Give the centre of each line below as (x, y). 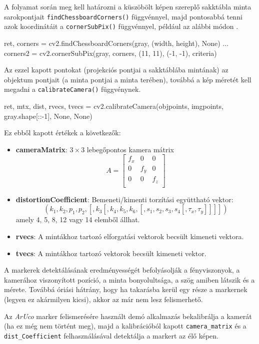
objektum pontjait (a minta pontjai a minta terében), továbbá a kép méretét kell (128, 79)
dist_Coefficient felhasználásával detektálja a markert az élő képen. (111, 335)
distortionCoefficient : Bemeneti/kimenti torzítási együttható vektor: (124, 199)
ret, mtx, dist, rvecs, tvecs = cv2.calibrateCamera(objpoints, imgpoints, (114, 106)
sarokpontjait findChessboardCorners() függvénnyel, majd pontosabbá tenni (123, 16)
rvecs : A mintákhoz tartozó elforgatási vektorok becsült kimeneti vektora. (130, 236)
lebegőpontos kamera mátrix (130, 149)
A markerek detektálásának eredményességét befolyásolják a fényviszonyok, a (122, 270)
